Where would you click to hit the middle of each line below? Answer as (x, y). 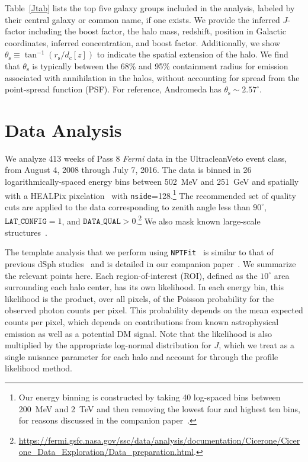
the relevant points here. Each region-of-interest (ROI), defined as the (131, 275)
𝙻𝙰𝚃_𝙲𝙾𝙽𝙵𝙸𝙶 (26, 222)
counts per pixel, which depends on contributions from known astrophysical (142, 322)
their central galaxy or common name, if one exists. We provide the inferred (142, 19)
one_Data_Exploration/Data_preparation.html (106, 452)
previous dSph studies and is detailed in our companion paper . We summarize (150, 264)
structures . (26, 232)
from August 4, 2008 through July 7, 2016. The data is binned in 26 (128, 170)
